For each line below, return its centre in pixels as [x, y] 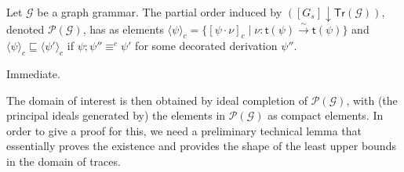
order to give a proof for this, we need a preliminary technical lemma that [184, 130]
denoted [25, 29]
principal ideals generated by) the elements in [116, 115]
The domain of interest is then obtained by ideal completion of [157, 100]
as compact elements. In [326, 115]
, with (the [372, 100]
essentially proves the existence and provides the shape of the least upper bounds [201, 146]
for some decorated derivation [206, 46]
